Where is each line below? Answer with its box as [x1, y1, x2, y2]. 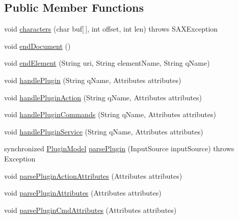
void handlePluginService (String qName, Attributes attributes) [4, 126, 203, 136]
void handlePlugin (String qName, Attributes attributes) [4, 74, 181, 85]
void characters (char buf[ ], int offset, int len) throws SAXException [4, 23, 218, 34]
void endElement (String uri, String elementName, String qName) [4, 58, 210, 68]
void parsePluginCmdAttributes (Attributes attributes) [4, 204, 177, 215]
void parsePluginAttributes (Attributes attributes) [4, 187, 162, 198]
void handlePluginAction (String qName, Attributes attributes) [4, 92, 202, 102]
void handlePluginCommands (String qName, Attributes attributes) [4, 109, 216, 120]
